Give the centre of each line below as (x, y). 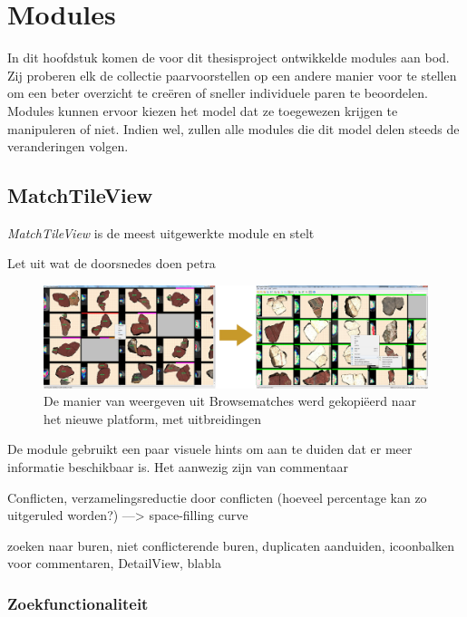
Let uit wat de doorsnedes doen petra (112, 263)
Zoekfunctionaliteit (78, 603)
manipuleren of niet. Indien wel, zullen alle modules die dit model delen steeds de (233, 128)
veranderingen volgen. (68, 146)
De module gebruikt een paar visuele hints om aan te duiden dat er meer (210, 449)
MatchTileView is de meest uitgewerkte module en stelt (161, 232)
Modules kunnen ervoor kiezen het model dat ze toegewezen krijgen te (203, 110)
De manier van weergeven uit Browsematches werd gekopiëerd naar (230, 401)
